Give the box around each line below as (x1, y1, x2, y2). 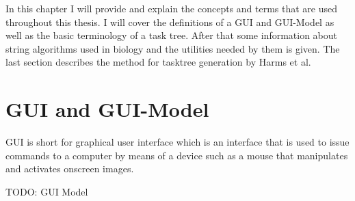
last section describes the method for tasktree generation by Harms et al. (5, 55, 311, 69)
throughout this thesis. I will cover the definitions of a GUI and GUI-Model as (5, 14, 334, 29)
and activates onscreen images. (5, 161, 134, 176)
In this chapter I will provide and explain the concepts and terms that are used (5, 1, 338, 15)
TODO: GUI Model (5, 184, 88, 198)
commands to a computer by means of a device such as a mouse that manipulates (5, 148, 348, 162)
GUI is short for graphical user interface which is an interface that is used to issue (5, 135, 350, 149)
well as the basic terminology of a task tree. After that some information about (5, 28, 338, 42)
